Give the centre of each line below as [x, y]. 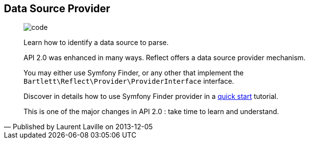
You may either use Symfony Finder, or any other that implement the [134, 73]
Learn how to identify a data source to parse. [96, 43]
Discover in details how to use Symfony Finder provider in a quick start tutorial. [151, 96]
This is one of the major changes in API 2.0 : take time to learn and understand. [151, 112]
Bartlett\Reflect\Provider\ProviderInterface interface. [129, 81]
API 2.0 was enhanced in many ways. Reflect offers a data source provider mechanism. [165, 58]
